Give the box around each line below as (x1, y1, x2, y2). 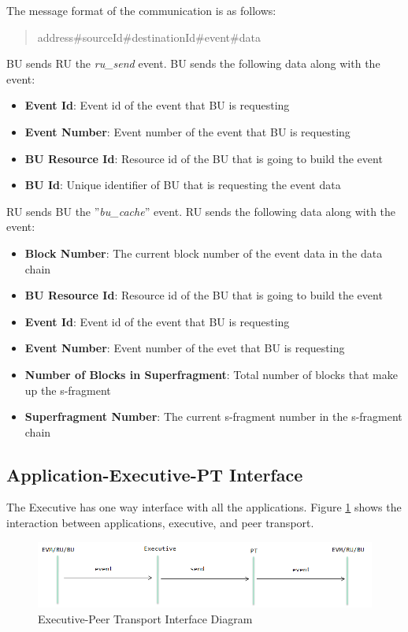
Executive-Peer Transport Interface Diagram (38, 610, 253, 626)
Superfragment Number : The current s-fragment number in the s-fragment (24, 408, 402, 425)
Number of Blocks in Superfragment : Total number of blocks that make (24, 366, 398, 382)
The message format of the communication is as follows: (6, 2, 276, 18)
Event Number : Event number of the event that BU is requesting (24, 123, 351, 139)
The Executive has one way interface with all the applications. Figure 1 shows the (6, 499, 402, 515)
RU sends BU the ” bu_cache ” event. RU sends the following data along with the (6, 203, 396, 219)
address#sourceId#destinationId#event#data (37, 28, 261, 45)
